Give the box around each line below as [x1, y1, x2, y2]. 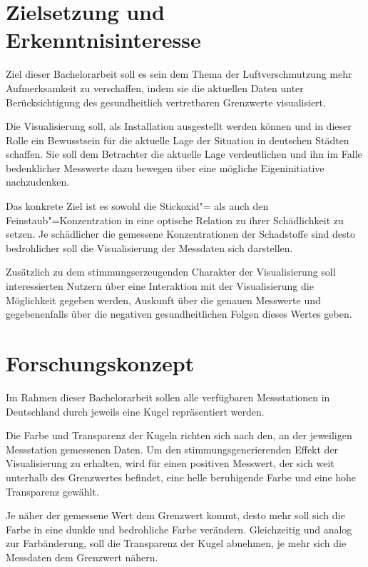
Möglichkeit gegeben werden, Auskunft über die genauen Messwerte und [6, 292, 321, 307]
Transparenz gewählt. [6, 483, 99, 498]
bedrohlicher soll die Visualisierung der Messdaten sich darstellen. [6, 240, 293, 255]
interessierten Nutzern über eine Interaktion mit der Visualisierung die [6, 279, 314, 293]
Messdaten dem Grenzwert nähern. [6, 549, 158, 564]
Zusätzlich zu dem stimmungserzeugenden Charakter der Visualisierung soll [6, 264, 336, 279]
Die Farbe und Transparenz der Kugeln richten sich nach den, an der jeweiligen [6, 428, 352, 443]
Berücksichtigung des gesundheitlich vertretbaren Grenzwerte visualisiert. [6, 94, 326, 109]
